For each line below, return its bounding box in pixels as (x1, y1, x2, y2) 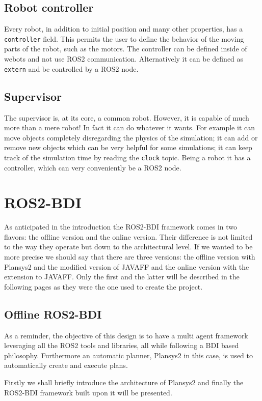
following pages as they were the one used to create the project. (4, 281, 203, 292)
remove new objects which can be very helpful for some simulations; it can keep (4, 142, 252, 153)
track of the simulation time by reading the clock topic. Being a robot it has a (4, 152, 251, 162)
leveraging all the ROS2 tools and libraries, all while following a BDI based (4, 340, 239, 351)
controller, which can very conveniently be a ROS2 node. (4, 162, 181, 173)
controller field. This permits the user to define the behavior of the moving (4, 33, 244, 44)
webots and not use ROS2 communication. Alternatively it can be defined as (4, 53, 244, 64)
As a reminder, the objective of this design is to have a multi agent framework (4, 330, 248, 340)
